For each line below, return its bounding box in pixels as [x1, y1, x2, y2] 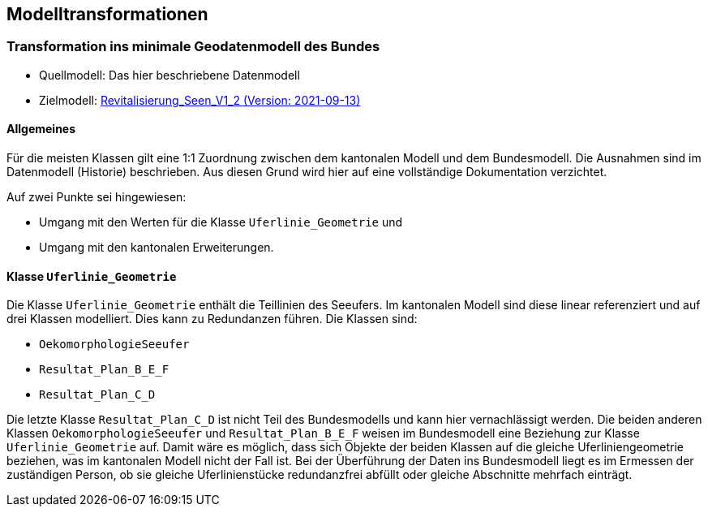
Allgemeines [6, 122, 76, 136]
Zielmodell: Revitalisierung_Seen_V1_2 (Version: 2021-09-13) [39, 93, 361, 107]
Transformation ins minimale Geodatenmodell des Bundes [6, 38, 380, 55]
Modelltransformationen [6, 4, 208, 24]
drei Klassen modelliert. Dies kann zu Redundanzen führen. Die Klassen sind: [6, 312, 418, 326]
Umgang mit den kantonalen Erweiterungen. [39, 240, 274, 255]
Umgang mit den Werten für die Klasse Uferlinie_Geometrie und [39, 215, 403, 230]
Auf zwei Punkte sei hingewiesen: [6, 190, 187, 205]
